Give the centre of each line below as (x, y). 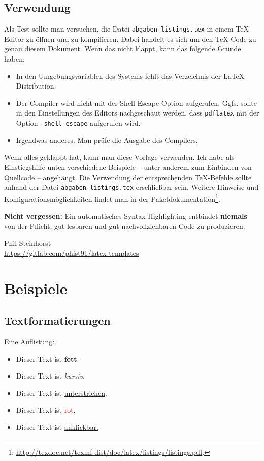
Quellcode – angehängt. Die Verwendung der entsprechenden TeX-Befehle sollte (128, 177)
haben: (14, 59)
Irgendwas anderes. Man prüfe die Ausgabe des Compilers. (107, 140)
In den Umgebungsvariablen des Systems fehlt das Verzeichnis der (119, 76)
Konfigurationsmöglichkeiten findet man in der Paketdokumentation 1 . (112, 198)
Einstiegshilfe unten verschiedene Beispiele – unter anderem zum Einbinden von (128, 167)
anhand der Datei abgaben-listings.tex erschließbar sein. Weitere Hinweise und (131, 187)
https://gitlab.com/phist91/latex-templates (72, 253)
